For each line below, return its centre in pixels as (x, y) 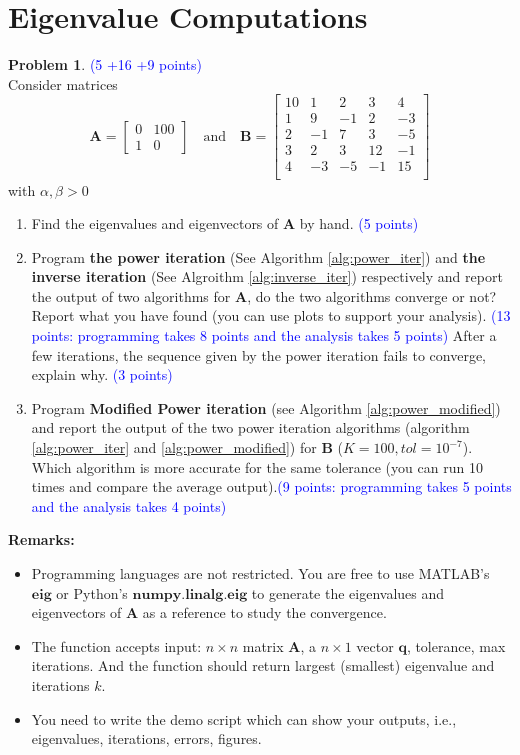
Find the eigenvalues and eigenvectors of (155, 223)
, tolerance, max (456, 645)
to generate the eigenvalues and (348, 592)
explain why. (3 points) (102, 374)
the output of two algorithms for (131, 295)
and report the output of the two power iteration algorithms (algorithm (250, 427)
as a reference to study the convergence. (264, 612)
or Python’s (92, 592)
